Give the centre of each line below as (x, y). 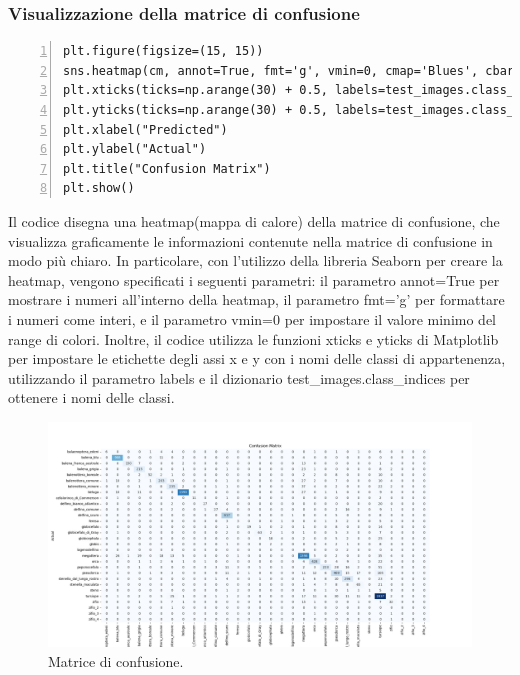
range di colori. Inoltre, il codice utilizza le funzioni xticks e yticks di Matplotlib (253, 338)
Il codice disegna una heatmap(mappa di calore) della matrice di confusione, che (254, 220)
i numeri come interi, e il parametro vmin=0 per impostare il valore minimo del (252, 318)
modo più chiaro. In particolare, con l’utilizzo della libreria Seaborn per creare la (255, 260)
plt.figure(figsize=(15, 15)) (163, 51)
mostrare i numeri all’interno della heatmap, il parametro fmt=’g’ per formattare (256, 299)
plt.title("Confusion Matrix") (167, 168)
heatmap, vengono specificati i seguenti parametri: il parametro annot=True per (254, 279)
